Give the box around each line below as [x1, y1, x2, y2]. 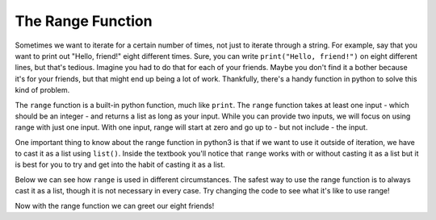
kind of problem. [15, 85, 70, 95]
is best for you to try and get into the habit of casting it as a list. [15, 160, 225, 169]
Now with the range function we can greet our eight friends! [15, 201, 215, 210]
